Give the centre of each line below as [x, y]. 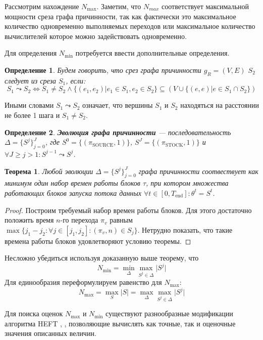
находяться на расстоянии [220, 105]
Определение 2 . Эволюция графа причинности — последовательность [118, 132]
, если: [76, 80]
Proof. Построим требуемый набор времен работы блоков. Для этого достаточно [128, 210]
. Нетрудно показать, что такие [185, 229]
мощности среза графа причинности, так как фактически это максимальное [120, 16]
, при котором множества [187, 183]
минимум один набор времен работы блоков [72, 183]
